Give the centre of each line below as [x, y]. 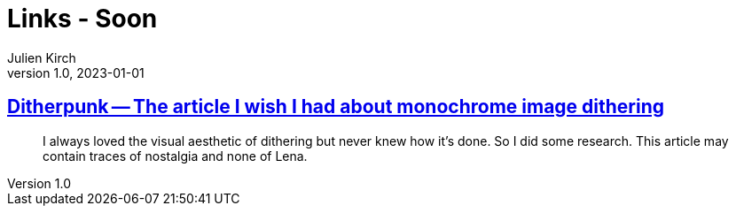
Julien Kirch [42, 57]
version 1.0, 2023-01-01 [76, 72]
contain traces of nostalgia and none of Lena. [175, 156]
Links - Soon [82, 19]
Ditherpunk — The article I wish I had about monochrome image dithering [336, 107]
